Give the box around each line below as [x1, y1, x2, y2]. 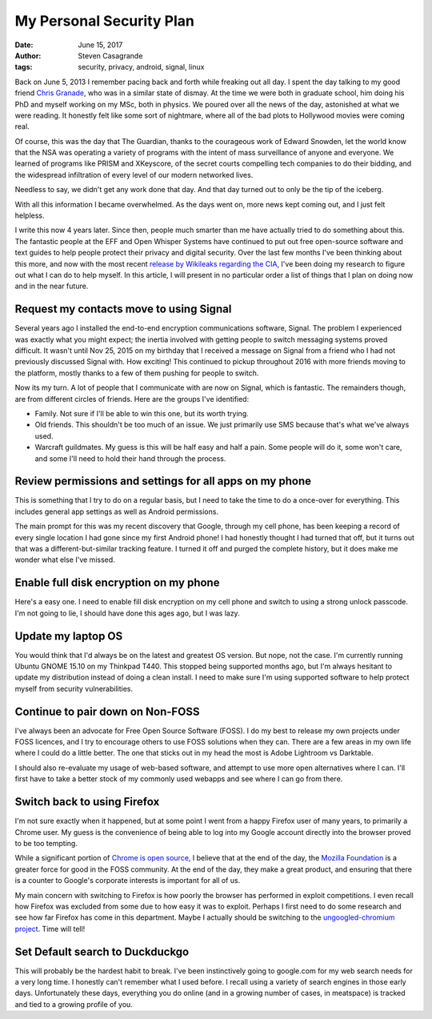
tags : [14, 62, 33, 72]
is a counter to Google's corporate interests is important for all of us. [14, 876, 241, 885]
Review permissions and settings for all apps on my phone [14, 475, 312, 488]
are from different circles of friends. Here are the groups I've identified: [14, 394, 250, 403]
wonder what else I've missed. [14, 555, 115, 564]
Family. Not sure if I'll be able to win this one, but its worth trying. [34, 409, 250, 418]
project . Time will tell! [14, 924, 86, 933]
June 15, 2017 [78, 40, 123, 50]
